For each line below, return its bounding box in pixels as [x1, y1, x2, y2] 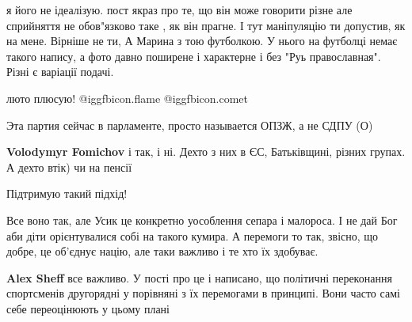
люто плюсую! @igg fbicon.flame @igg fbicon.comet [6, 89, 248, 106]
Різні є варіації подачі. [6, 63, 114, 80]
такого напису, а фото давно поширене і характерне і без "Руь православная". [6, 47, 381, 64]
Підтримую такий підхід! [6, 185, 128, 202]
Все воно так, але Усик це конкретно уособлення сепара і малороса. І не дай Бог [6, 211, 398, 228]
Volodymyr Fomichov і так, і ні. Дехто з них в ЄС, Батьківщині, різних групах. [6, 143, 406, 160]
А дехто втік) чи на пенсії [6, 158, 132, 175]
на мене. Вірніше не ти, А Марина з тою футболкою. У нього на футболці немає [6, 32, 398, 49]
